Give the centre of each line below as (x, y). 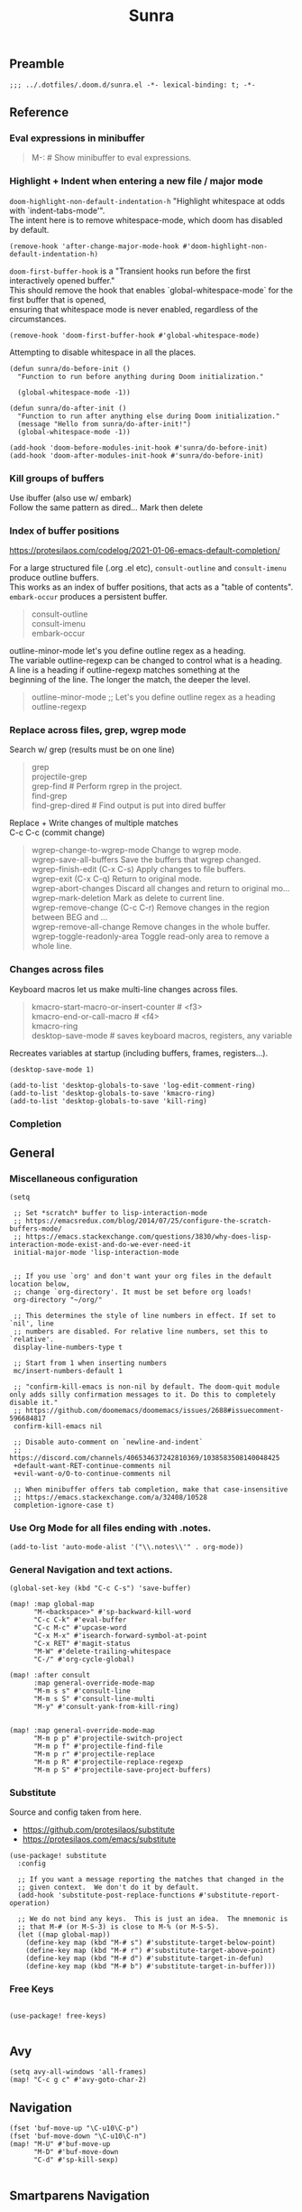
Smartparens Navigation (80, 2195)
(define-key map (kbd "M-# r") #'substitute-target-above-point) (151, 1951)
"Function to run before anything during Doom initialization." (141, 376)
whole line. (51, 946)
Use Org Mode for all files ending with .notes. (110, 1529)
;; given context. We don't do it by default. (109, 1888)
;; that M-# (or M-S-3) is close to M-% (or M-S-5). (119, 1927)
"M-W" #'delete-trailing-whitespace (102, 1651)
